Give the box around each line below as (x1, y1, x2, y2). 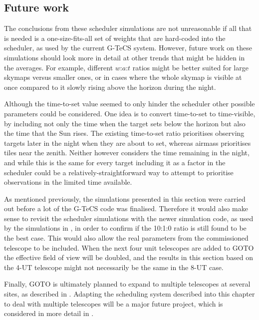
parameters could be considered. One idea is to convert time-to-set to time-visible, (4, 108, 256, 118)
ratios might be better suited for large (132, 62, 249, 72)
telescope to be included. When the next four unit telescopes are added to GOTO (4, 242, 254, 253)
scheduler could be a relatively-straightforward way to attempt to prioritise (4, 167, 234, 177)
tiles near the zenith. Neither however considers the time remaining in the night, (4, 147, 250, 158)
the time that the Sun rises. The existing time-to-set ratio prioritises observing (4, 128, 245, 138)
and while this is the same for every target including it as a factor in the (4, 157, 226, 167)
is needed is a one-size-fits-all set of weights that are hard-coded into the (4, 32, 226, 43)
